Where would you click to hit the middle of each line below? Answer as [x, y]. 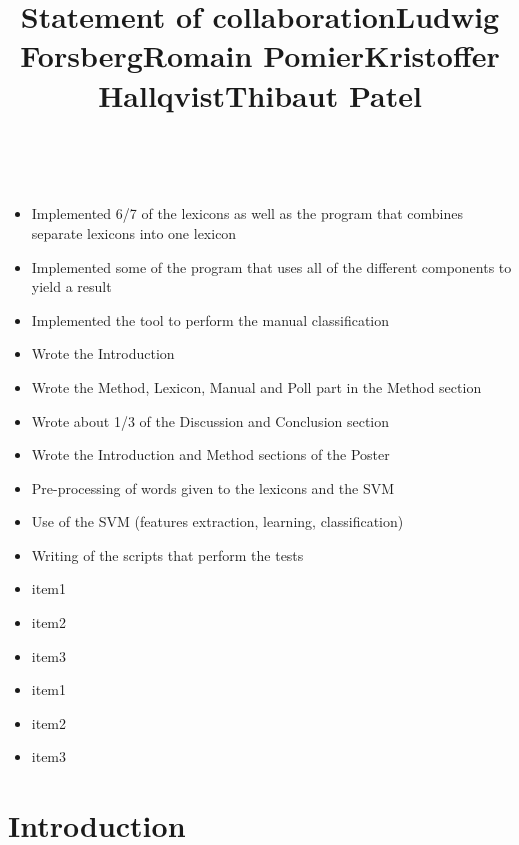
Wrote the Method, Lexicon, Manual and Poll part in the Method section [256, 386]
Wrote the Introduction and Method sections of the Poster [210, 454]
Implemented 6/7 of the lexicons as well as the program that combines [247, 213]
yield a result [71, 286]
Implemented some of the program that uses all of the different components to [271, 266]
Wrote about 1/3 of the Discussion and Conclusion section [210, 420]
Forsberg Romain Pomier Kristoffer [260, 55]
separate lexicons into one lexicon [134, 232]
